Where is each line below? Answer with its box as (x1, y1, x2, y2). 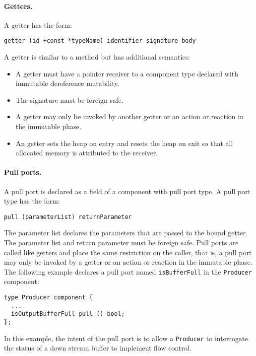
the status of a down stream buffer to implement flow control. (4, 343, 192, 353)
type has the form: (4, 196, 60, 206)
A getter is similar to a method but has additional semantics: (4, 52, 190, 62)
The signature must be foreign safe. (15, 94, 124, 105)
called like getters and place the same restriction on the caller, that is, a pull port (4, 247, 252, 257)
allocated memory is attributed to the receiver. (15, 147, 158, 158)
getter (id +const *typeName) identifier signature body (4, 37, 196, 45)
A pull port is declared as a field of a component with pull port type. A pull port (4, 186, 251, 196)
